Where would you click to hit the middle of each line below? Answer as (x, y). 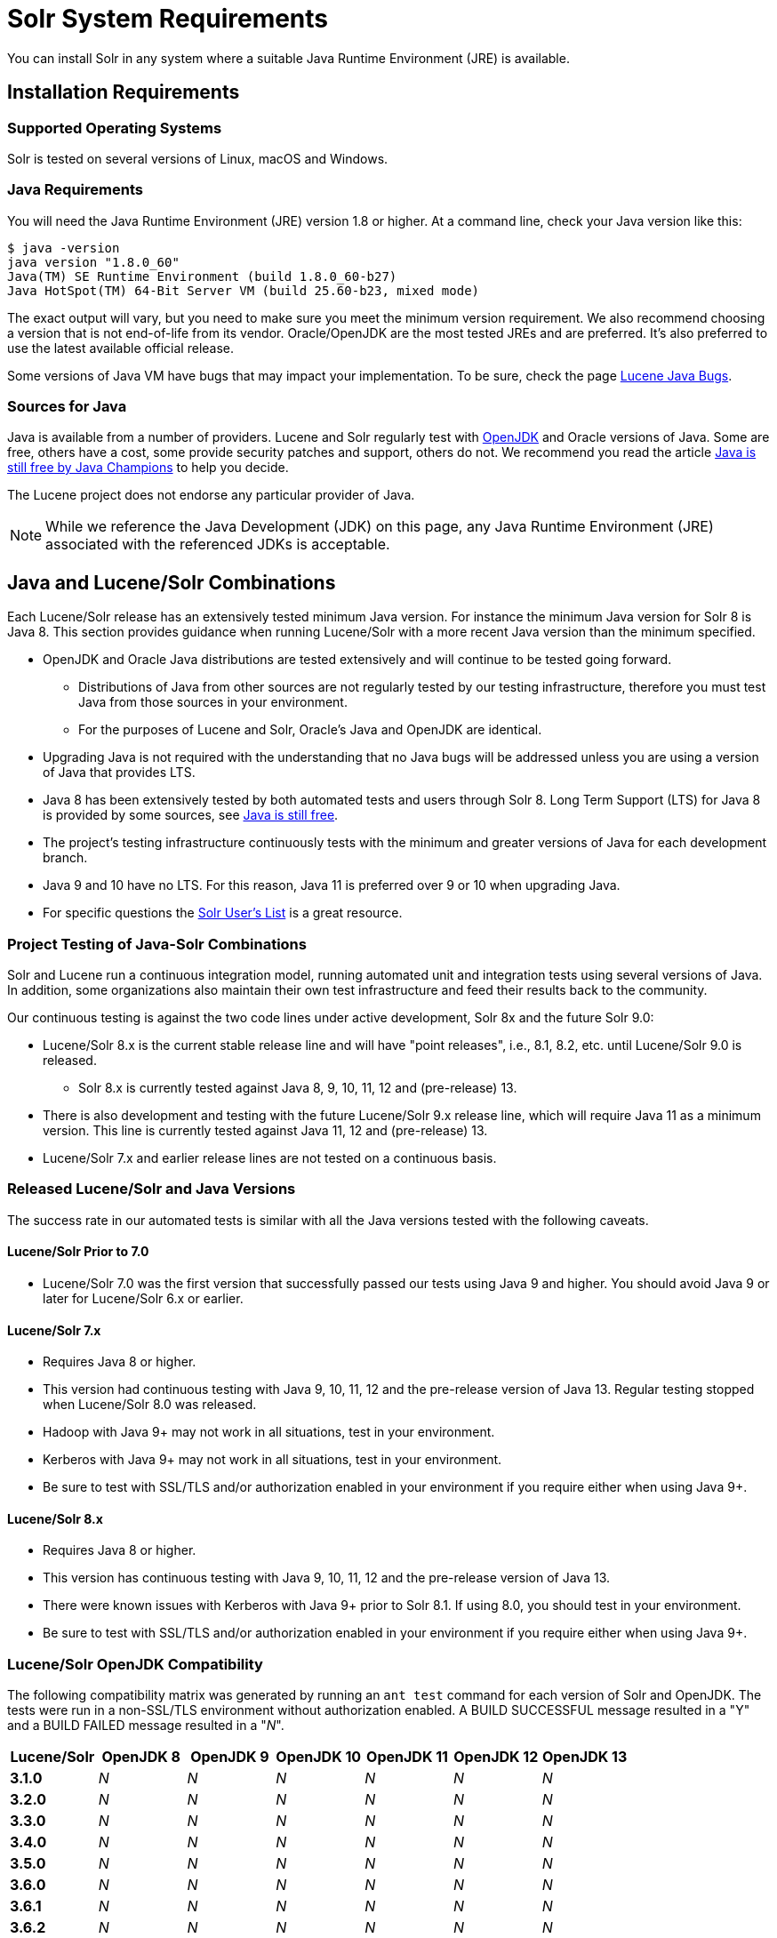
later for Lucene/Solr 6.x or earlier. (143, 1299)
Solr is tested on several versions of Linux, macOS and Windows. (198, 158)
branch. (65, 858)
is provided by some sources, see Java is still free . (191, 815)
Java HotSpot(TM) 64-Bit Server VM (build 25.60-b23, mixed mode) (244, 290)
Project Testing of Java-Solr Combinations (157, 944)
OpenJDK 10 (319, 1757)
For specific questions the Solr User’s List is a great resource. (223, 913)
